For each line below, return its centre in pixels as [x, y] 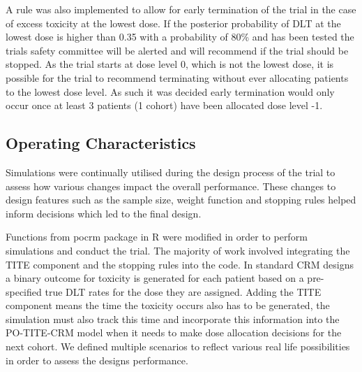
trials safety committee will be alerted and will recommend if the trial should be [177, 50]
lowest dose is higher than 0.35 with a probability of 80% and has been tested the [180, 37]
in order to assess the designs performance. [97, 360]
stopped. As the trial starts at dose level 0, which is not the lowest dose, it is [170, 64]
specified [24, 291]
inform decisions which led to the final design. [104, 213]
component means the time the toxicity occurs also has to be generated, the [168, 305]
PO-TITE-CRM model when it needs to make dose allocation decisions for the [174, 332]
